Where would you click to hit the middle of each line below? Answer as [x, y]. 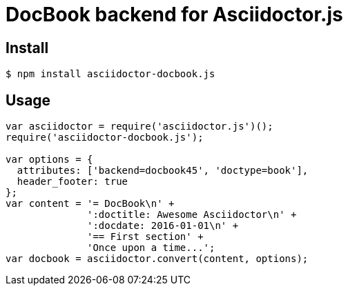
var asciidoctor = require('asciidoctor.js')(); [139, 127]
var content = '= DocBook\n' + [90, 204]
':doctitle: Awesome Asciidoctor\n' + [192, 215]
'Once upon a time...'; [151, 248]
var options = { [49, 160]
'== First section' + [145, 237]
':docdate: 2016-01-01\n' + [163, 226]
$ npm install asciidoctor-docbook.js [110, 74]
